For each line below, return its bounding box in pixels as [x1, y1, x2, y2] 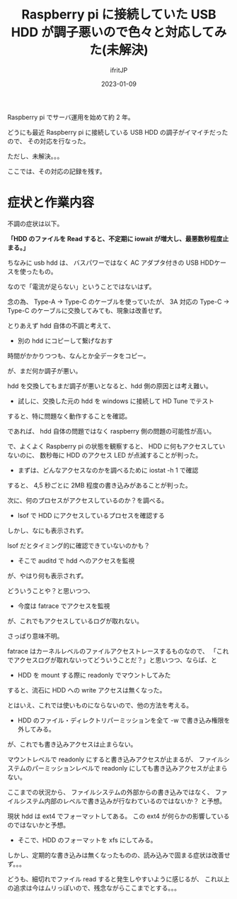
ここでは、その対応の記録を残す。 [7, 167, 106, 175]
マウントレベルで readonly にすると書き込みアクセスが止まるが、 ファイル [7, 755, 224, 763]
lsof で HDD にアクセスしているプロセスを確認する [17, 511, 165, 519]
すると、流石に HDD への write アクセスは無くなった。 [7, 685, 166, 694]
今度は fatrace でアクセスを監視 [17, 601, 110, 610]
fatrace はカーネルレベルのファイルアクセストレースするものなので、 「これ [7, 646, 229, 655]
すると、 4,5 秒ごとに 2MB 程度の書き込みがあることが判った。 [7, 480, 192, 490]
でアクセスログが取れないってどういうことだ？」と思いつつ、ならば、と [7, 656, 218, 664]
